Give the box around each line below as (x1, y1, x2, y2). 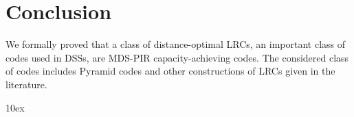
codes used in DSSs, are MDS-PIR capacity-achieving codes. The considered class (5, 50, 349, 64)
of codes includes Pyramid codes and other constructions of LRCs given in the (5, 64, 335, 78)
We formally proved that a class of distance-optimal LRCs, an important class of (5, 37, 346, 51)
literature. (5, 77, 47, 91)
